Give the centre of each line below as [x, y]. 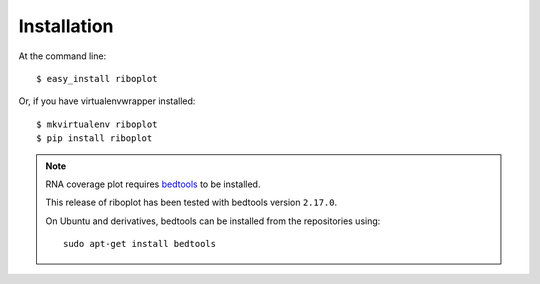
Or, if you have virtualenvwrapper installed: [107, 101]
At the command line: [62, 56]
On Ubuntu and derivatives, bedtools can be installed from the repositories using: [213, 221]
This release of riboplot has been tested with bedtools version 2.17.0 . [191, 202]
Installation [66, 26]
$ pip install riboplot [94, 138]
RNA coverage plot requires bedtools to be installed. [153, 184]
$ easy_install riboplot [97, 78]
